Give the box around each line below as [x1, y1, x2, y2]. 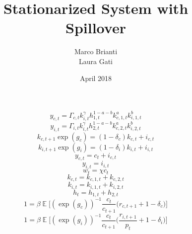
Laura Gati [78, 56, 113, 66]
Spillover [65, 17, 126, 38]
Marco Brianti [74, 46, 118, 57]
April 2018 [79, 73, 112, 83]
